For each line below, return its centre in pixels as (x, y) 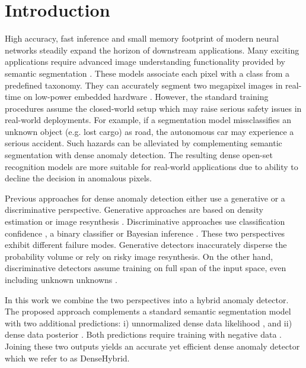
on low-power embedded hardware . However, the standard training (146, 97)
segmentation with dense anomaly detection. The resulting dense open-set (139, 155)
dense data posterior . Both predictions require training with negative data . (143, 334)
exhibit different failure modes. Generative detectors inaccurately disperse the (146, 245)
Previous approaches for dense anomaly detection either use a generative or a (145, 198)
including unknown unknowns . (61, 279)
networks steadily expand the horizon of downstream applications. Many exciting (152, 50)
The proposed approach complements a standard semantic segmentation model (148, 311)
